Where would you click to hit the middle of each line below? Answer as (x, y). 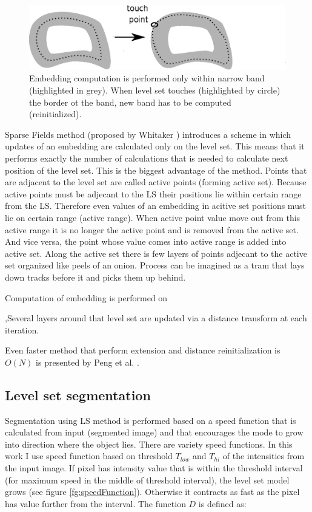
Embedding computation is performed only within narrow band (147, 78)
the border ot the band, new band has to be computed (130, 102)
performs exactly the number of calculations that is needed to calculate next (147, 158)
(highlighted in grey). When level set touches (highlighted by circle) (155, 90)
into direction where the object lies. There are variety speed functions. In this (149, 444)
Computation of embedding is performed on (86, 297)
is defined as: (222, 503)
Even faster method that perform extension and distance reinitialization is (143, 350)
